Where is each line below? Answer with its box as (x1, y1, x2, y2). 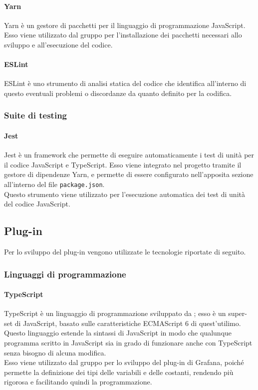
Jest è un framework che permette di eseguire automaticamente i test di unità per (4, 149, 255, 160)
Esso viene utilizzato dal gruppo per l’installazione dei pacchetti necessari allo (4, 29, 242, 40)
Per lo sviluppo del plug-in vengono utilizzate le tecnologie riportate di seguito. (4, 246, 246, 257)
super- (228, 308, 247, 318)
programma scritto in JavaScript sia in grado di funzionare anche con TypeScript (4, 337, 253, 348)
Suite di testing (4, 109, 67, 121)
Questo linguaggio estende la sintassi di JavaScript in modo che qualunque (4, 327, 232, 338)
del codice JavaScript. (4, 198, 70, 209)
